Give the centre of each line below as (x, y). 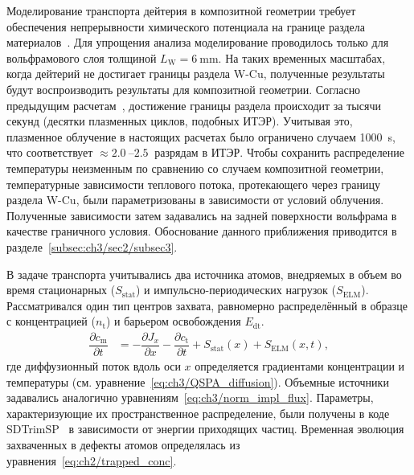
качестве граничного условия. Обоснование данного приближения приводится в (202, 231)
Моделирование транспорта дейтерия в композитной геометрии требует (181, 10)
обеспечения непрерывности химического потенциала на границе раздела (186, 26)
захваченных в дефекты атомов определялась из (123, 444)
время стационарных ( (61, 290)
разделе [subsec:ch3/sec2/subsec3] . (92, 246)
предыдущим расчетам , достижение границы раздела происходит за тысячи (194, 105)
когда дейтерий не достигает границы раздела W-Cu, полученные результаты (196, 74)
